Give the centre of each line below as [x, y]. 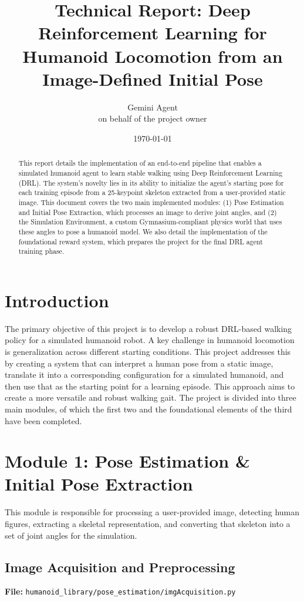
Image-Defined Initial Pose [153, 78]
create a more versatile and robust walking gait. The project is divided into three [151, 397]
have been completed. [43, 420]
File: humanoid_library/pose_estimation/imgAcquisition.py [120, 591]
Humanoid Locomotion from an [153, 56]
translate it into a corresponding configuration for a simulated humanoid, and [144, 375]
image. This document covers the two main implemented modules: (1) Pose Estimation [151, 202]
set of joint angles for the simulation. [71, 535]
